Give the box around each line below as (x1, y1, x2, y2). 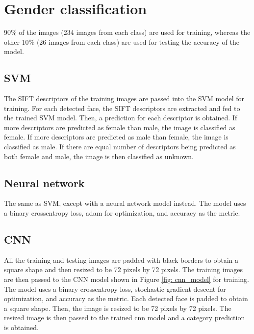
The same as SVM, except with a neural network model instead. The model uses (4, 198, 246, 208)
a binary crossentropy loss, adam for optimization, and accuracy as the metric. (4, 208, 240, 218)
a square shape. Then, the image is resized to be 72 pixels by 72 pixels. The (4, 303, 231, 313)
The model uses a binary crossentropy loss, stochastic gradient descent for (4, 283, 226, 294)
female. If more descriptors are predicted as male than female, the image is (4, 132, 229, 142)
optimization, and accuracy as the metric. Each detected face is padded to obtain (4, 293, 248, 304)
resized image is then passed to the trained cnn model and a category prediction (4, 312, 245, 323)
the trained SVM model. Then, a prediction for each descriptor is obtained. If (4, 112, 237, 123)
